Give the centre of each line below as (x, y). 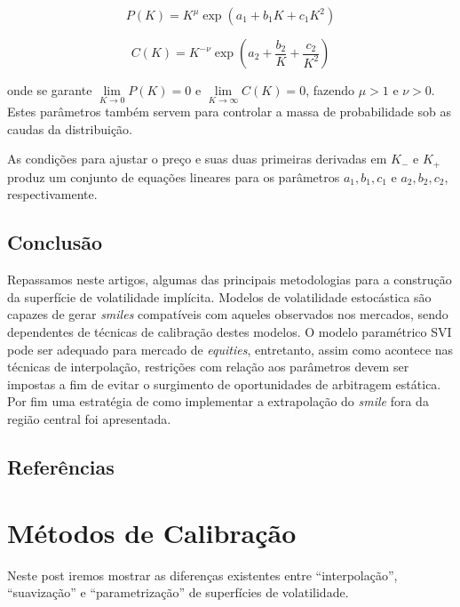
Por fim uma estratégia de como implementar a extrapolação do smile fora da (218, 401)
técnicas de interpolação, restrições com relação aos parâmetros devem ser (208, 367)
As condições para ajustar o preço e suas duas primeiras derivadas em (197, 159)
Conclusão (55, 242)
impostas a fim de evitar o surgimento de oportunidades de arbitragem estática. (224, 383)
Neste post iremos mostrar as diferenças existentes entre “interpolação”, (202, 575)
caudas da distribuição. (70, 128)
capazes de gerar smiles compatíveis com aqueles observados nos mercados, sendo (228, 314)
